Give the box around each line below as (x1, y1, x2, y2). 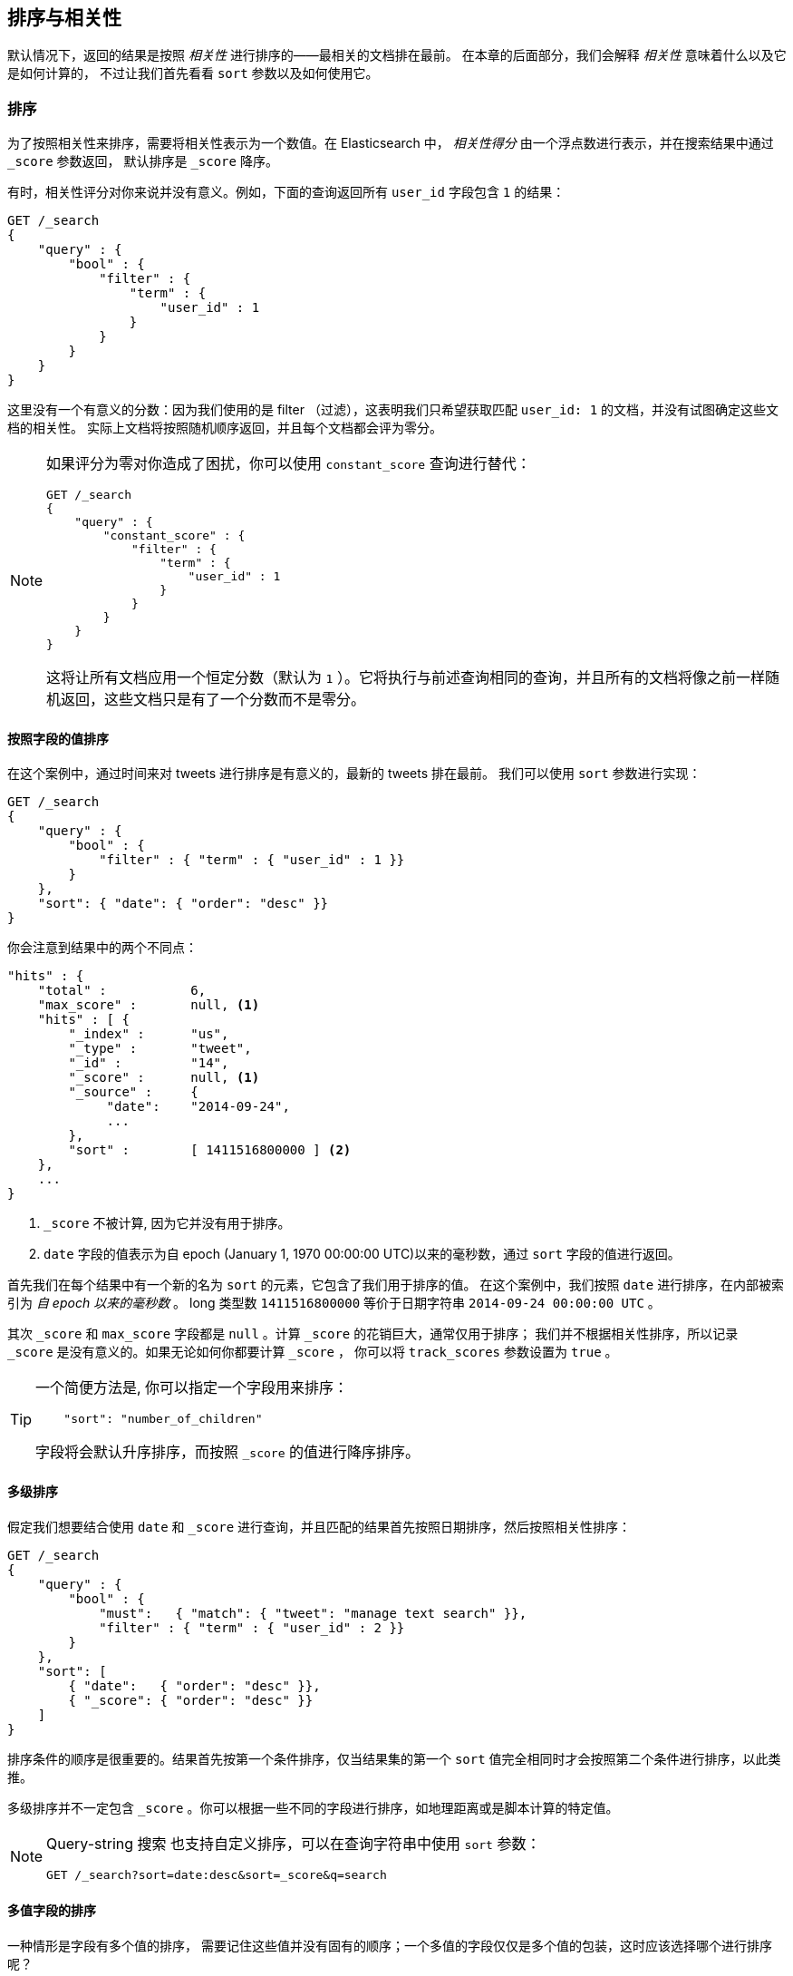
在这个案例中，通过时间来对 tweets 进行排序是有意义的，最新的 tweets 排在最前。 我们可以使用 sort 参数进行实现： (7, 765, 701, 782)
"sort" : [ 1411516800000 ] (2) (68, 1143, 352, 1158)
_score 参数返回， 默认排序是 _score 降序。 (7, 153, 278, 170)
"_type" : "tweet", (68, 1041, 252, 1056)
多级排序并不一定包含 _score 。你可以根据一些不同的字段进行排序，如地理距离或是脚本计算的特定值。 (7, 1799, 619, 1815)
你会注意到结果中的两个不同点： (7, 939, 198, 956)
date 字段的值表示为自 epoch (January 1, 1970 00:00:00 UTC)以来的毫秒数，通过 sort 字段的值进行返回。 (44, 1246, 681, 1262)
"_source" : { (68, 1085, 198, 1100)
